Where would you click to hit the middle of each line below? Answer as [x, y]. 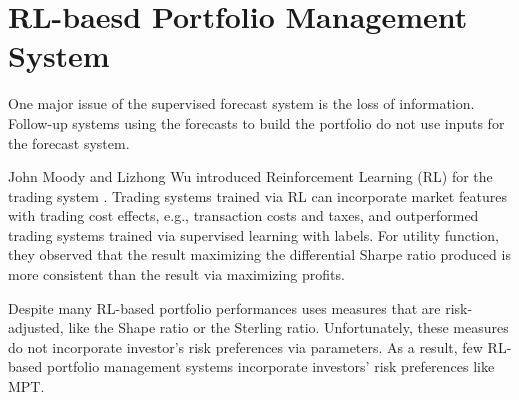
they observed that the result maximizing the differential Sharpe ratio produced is [259, 254]
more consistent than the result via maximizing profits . [176, 274]
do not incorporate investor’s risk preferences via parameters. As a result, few [245, 346]
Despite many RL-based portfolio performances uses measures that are [224, 307]
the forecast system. [69, 142]
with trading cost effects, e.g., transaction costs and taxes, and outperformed [243, 215]
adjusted [34, 327]
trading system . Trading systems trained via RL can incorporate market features [257, 195]
